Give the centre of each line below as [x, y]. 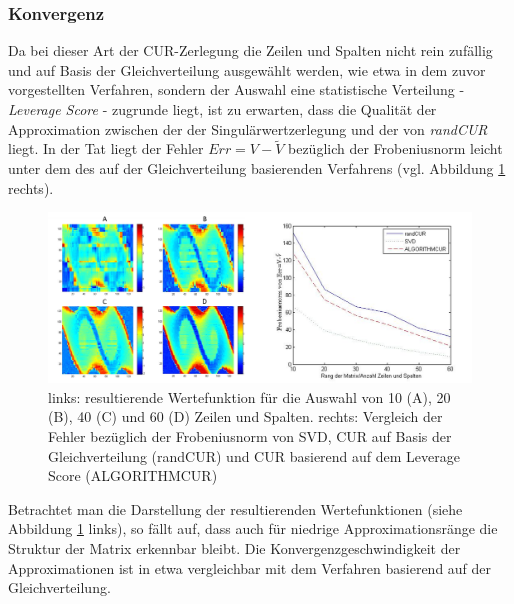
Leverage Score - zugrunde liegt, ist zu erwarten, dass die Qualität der [222, 109]
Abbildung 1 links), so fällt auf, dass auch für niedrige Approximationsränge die [253, 528]
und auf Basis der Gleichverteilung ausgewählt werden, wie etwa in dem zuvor [247, 69]
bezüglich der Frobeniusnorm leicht [395, 148]
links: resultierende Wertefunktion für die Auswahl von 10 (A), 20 [249, 396]
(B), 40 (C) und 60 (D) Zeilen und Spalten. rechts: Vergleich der [245, 416]
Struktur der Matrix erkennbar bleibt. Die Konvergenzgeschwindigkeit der [234, 547]
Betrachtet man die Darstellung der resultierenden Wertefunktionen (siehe [235, 508]
